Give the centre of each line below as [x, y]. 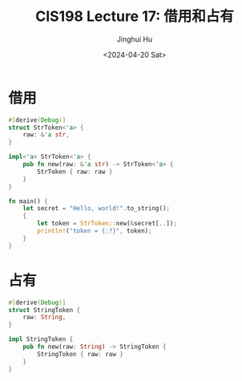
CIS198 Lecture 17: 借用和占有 [135, 16]
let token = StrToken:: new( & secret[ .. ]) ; [107, 224]
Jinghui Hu [135, 39]
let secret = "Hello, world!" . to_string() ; [97, 209]
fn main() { [28, 201]
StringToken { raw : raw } [81, 354]
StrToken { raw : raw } [75, 172]
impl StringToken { [41, 339]
